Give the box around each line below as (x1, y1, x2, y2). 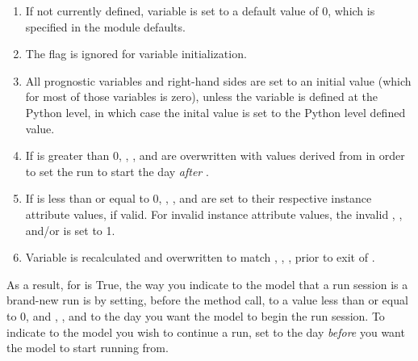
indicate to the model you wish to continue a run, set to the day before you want (6, 323, 405, 340)
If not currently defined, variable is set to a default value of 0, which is (25, 2, 375, 19)
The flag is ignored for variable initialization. (25, 45, 247, 62)
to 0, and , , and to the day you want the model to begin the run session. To (6, 307, 385, 324)
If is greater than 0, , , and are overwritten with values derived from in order (25, 147, 405, 164)
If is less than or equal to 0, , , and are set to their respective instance (25, 190, 372, 207)
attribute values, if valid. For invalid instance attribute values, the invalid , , (25, 205, 403, 222)
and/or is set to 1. (25, 221, 115, 238)
